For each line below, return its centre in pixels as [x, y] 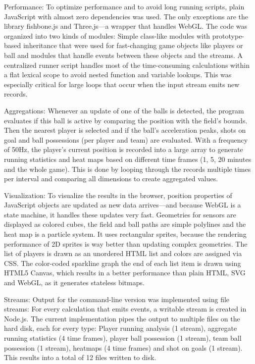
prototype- [228, 35]
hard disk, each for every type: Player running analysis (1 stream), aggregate [121, 328]
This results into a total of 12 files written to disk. [80, 357]
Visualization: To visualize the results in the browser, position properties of [118, 195]
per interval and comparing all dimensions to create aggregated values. [111, 179]
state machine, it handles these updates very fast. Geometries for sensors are [120, 214]
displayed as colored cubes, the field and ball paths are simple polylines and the [125, 224]
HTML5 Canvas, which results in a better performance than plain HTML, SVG [125, 273]
